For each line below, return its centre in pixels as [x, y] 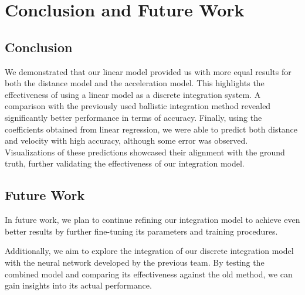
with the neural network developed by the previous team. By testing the [135, 262]
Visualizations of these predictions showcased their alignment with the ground [145, 152]
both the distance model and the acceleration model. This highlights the [135, 83]
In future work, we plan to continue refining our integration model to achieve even [152, 220]
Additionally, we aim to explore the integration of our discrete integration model [149, 251]
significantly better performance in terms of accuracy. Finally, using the [133, 117]
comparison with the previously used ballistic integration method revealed [138, 106]
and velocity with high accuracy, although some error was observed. [126, 140]
